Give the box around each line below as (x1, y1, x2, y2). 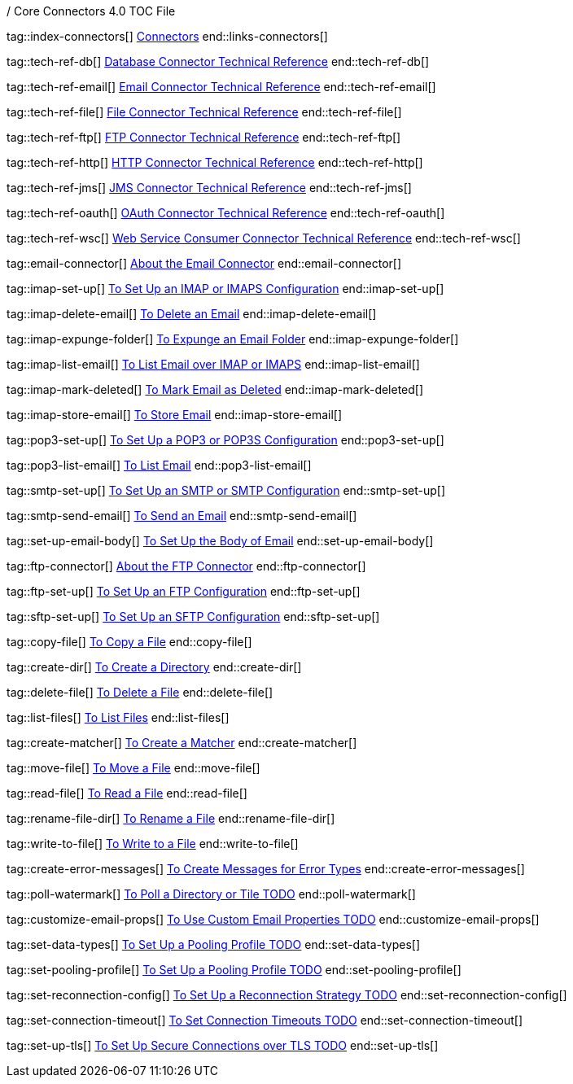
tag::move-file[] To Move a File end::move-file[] (7, 761, 260, 775)
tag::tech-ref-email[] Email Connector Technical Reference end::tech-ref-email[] (7, 80, 436, 94)
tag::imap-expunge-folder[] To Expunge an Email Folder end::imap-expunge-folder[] (7, 332, 459, 346)
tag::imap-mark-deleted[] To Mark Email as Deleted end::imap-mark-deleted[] (7, 382, 424, 396)
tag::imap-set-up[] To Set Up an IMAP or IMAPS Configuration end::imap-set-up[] (7, 282, 444, 295)
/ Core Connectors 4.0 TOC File (7, 4, 176, 18)
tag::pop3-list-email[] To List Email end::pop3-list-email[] (7, 458, 312, 472)
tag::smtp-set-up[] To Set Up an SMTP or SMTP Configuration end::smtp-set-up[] (7, 483, 446, 497)
